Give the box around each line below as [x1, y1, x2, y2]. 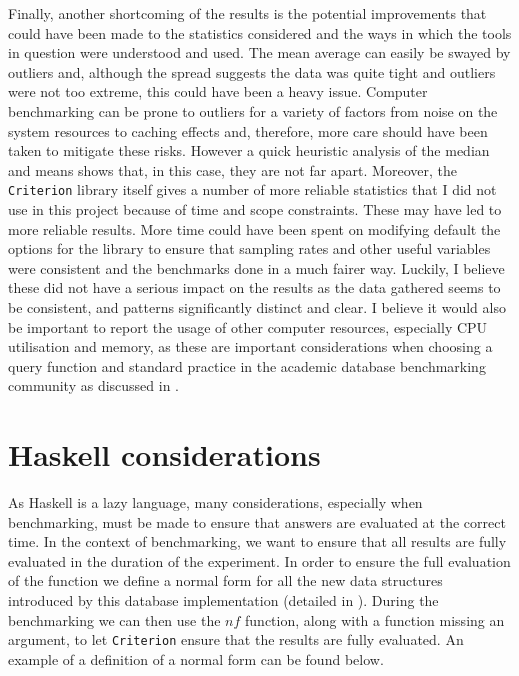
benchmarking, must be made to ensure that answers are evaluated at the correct [8, 511, 506, 532]
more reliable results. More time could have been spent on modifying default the [8, 218, 501, 239]
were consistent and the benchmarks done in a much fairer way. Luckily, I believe [8, 257, 505, 278]
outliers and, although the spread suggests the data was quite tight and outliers [8, 61, 496, 82]
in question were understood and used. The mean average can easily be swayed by [8, 42, 511, 63]
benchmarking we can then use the [8, 609, 221, 630]
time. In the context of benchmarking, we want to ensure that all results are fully [8, 531, 507, 552]
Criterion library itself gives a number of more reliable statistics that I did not [8, 179, 497, 200]
